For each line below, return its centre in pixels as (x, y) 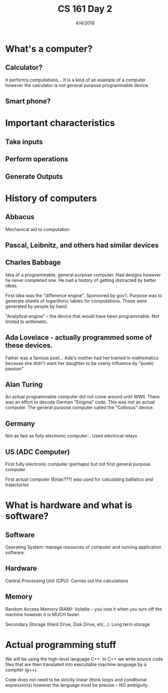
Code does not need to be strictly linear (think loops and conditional (76, 679)
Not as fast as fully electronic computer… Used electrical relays (71, 436)
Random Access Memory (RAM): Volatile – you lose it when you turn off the (84, 609)
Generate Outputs (34, 176)
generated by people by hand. (37, 306)
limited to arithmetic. (27, 322)
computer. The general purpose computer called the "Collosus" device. (80, 408)
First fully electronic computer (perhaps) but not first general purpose (78, 464)
